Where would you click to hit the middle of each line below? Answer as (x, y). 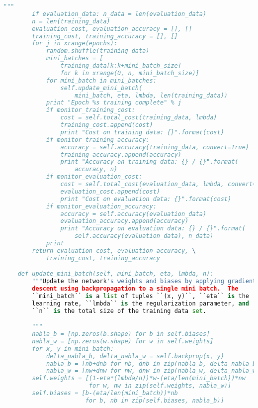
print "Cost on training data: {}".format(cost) (142, 132)
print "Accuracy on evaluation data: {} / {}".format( (153, 229)
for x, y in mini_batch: (73, 349)
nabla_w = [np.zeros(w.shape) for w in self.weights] (123, 341)
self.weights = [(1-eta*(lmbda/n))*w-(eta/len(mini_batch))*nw (139, 378)
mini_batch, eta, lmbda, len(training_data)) (151, 95)
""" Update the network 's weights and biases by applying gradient (144, 281)
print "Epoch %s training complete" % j (114, 103)
